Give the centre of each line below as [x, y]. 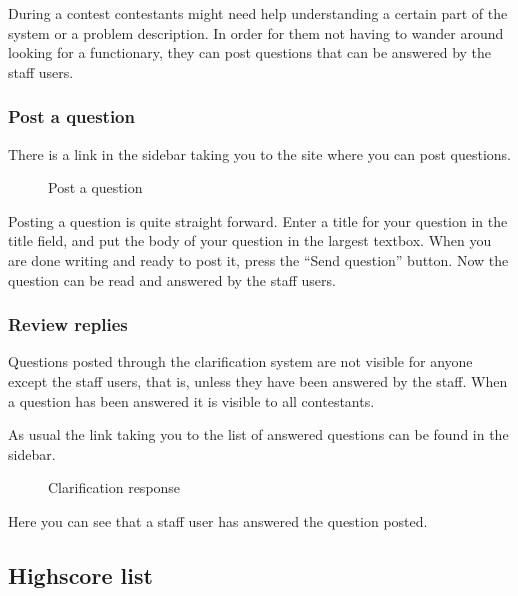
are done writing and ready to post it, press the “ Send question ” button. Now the [258, 259]
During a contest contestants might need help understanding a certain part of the [258, 13]
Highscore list [80, 574]
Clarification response [114, 487]
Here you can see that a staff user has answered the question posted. [218, 520]
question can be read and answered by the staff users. [172, 279]
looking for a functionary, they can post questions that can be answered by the [250, 52]
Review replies [68, 324]
